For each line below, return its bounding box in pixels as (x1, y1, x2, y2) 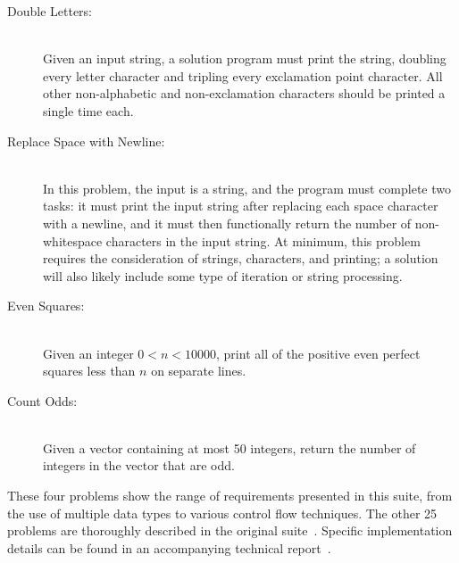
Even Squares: (7, 296, 85, 315)
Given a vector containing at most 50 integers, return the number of (43, 438, 416, 457)
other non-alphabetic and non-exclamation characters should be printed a (43, 84, 446, 103)
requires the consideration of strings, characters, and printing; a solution (43, 249, 438, 268)
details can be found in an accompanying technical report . (7, 538, 331, 557)
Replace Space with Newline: (7, 131, 165, 150)
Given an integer (43, 344, 134, 362)
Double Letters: (7, 2, 93, 20)
